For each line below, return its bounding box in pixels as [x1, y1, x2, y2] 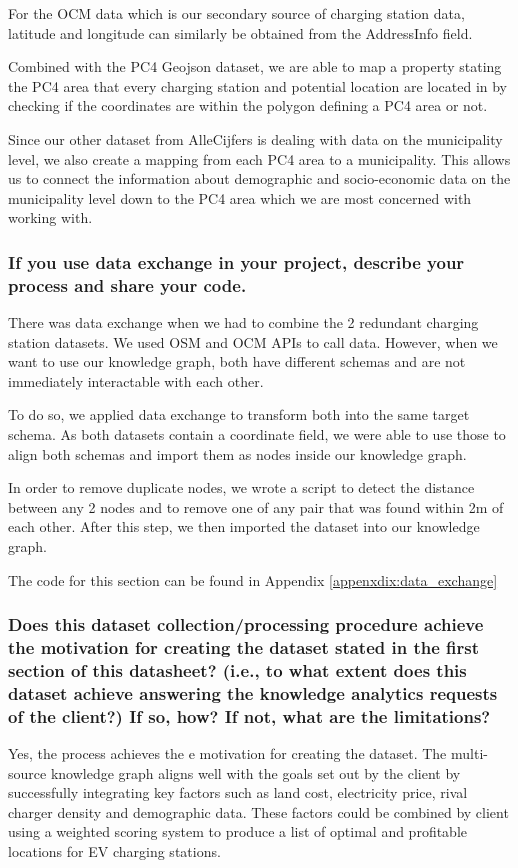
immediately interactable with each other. [8, 370, 264, 391]
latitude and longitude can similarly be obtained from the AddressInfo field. [8, 22, 473, 43]
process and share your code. [8, 272, 247, 297]
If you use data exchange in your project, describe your [8, 249, 465, 274]
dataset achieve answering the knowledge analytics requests [8, 680, 498, 705]
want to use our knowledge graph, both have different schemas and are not [8, 351, 466, 372]
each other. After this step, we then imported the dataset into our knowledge [8, 516, 480, 537]
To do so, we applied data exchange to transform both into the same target [8, 404, 470, 425]
